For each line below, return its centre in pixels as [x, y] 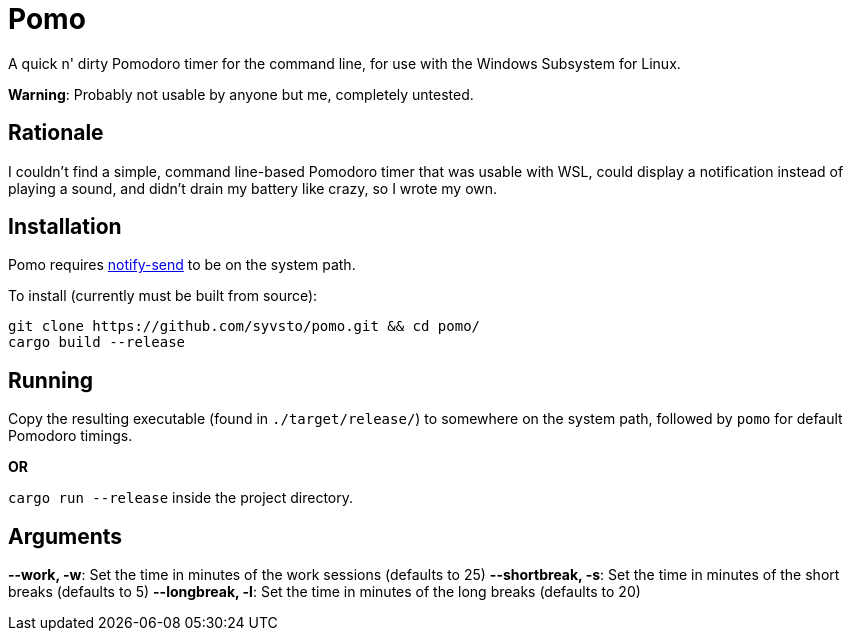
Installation [65, 227]
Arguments [65, 536]
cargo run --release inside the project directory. [181, 498]
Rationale [56, 133]
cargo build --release [97, 342]
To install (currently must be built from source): [163, 296]
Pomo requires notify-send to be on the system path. [182, 265]
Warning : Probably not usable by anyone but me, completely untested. [241, 94]
